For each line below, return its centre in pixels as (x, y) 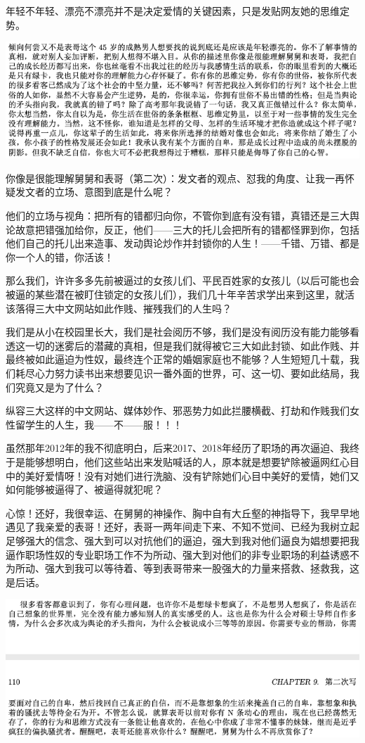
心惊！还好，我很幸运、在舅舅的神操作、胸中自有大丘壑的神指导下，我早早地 (182, 513)
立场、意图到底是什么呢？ (113, 192)
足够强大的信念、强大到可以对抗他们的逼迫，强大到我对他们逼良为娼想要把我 (182, 540)
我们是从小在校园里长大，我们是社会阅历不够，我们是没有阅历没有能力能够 (178, 332)
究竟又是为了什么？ (59, 387)
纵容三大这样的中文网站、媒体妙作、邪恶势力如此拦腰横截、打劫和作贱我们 (178, 411)
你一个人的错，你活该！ (60, 256)
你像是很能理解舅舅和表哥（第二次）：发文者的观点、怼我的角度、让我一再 (175, 178)
